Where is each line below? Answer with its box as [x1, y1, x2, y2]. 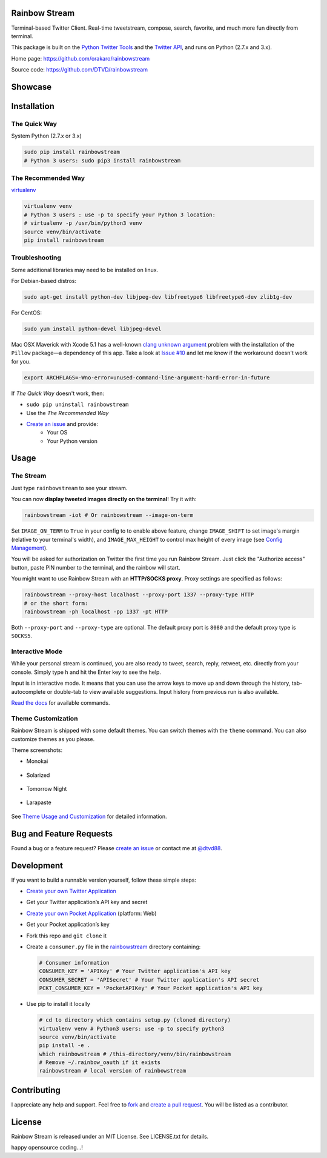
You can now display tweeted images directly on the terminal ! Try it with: [11, 496, 197, 503]
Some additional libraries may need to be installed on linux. [11, 266, 159, 273]
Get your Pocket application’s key [26, 921, 110, 928]
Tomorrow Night [26, 785, 67, 793]
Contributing [11, 1085, 61, 1095]
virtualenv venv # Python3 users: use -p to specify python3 [39, 1025, 225, 1032]
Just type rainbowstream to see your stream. [11, 484, 128, 491]
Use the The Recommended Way [26, 409, 109, 416]
